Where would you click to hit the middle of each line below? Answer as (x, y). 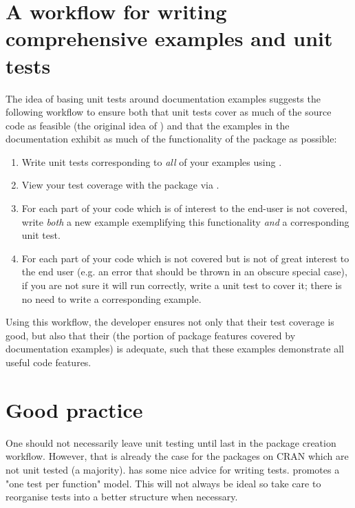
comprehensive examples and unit (169, 38)
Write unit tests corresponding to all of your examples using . (152, 161)
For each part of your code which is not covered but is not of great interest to (185, 258)
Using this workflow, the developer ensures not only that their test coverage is (170, 322)
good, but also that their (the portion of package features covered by (151, 335)
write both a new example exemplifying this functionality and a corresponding (185, 221)
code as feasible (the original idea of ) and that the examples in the (148, 125)
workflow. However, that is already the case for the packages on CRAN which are (177, 456)
